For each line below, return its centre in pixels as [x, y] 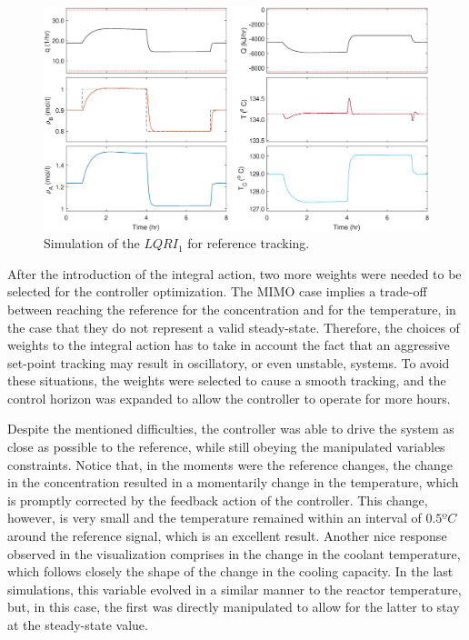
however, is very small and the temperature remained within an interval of [215, 518]
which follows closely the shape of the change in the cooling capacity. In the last [230, 571]
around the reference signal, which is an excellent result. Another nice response [227, 536]
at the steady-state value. [78, 625]
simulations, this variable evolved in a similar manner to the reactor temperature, [234, 589]
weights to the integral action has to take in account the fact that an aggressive [229, 345]
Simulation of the [92, 243]
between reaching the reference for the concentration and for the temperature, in [232, 309]
